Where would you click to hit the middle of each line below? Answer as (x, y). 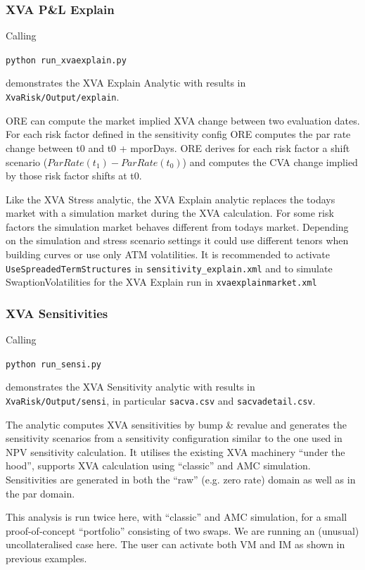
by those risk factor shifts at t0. (74, 176)
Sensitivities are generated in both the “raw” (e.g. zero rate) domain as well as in (181, 480)
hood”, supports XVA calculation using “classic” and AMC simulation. (158, 465)
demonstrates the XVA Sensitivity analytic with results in (130, 387)
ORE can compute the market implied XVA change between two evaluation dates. (183, 120)
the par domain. (40, 493)
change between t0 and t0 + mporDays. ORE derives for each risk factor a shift (178, 147)
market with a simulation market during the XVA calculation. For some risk (170, 213)
